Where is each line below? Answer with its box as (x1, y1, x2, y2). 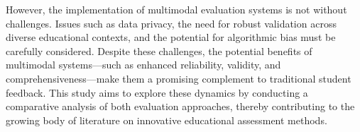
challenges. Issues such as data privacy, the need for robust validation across (6, 16, 337, 30)
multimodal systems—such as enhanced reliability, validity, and (6, 57, 281, 72)
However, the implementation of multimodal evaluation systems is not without (6, 2, 347, 16)
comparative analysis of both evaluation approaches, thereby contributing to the (6, 99, 355, 114)
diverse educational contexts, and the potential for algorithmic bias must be (6, 30, 336, 44)
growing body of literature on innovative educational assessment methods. (6, 112, 327, 127)
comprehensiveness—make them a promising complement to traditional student (6, 71, 351, 85)
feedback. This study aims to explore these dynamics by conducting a (6, 85, 308, 100)
